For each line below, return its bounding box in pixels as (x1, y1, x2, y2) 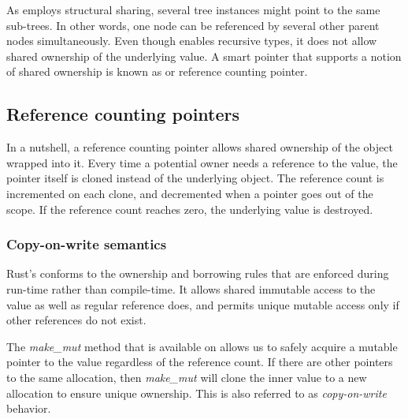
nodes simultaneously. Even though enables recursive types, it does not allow (6, 32, 377, 49)
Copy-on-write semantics (6, 234, 167, 254)
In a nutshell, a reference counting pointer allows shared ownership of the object (6, 139, 393, 155)
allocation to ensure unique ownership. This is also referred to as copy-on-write (6, 384, 387, 401)
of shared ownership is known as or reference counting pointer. (6, 63, 308, 80)
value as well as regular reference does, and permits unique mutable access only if (6, 296, 399, 312)
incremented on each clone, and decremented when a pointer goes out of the (6, 185, 373, 201)
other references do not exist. (6, 312, 147, 328)
